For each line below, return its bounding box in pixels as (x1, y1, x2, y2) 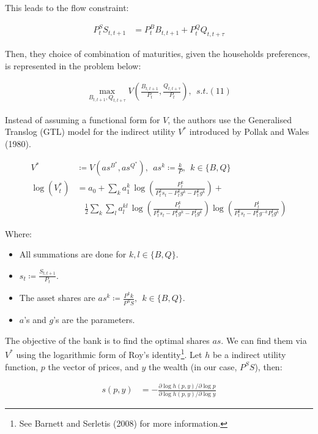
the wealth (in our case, (148, 360, 237, 373)
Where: (5, 227, 32, 240)
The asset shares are (19, 291, 95, 304)
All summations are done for (19, 248, 127, 261)
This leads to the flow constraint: (5, 1, 129, 13)
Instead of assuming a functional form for (5, 113, 160, 126)
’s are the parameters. (53, 313, 135, 326)
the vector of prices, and (48, 360, 139, 373)
